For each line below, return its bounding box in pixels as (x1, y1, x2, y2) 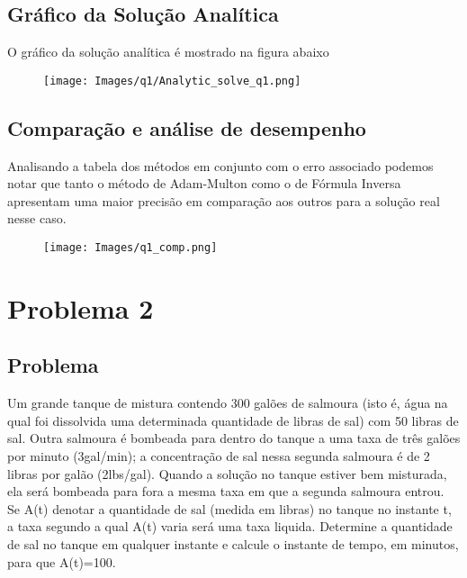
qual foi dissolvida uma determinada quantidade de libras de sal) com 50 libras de (7, 411, 459, 429)
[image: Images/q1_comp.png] (43, 241, 218, 255)
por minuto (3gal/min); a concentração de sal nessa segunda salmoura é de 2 (7, 447, 430, 465)
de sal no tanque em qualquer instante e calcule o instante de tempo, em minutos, (7, 535, 459, 554)
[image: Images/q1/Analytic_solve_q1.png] (43, 74, 301, 87)
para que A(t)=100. (7, 552, 116, 571)
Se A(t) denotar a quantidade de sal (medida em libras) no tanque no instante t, (7, 499, 452, 518)
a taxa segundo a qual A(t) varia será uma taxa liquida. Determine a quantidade (7, 517, 453, 536)
